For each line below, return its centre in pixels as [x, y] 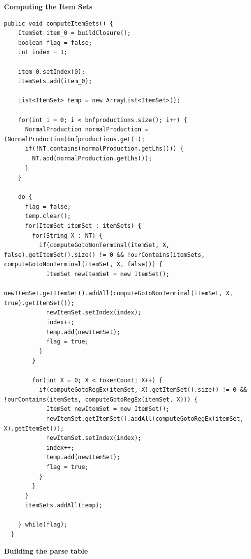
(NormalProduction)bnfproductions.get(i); [75, 139]
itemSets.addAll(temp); [64, 506]
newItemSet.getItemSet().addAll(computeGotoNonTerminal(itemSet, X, [119, 294]
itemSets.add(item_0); [55, 81]
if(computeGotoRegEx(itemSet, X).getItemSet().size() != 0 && [143, 390]
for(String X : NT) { [67, 235]
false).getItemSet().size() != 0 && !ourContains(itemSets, [105, 255]
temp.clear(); [48, 216]
